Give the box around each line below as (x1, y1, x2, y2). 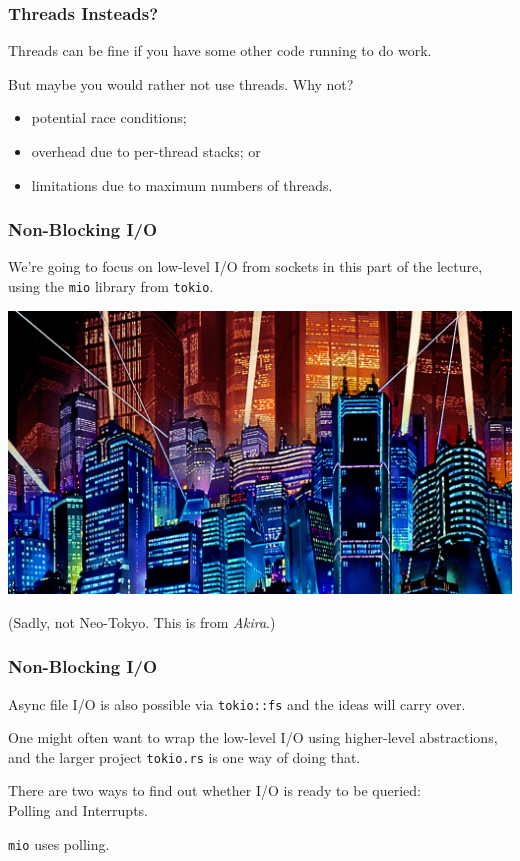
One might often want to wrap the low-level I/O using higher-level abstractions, (8, 727, 498, 748)
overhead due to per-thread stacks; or (31, 141, 261, 161)
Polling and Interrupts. (8, 800, 148, 821)
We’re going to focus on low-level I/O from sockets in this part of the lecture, (8, 256, 483, 277)
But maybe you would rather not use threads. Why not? (8, 73, 354, 94)
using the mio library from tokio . (8, 276, 214, 296)
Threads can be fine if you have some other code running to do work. (8, 40, 432, 61)
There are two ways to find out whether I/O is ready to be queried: (8, 780, 421, 801)
